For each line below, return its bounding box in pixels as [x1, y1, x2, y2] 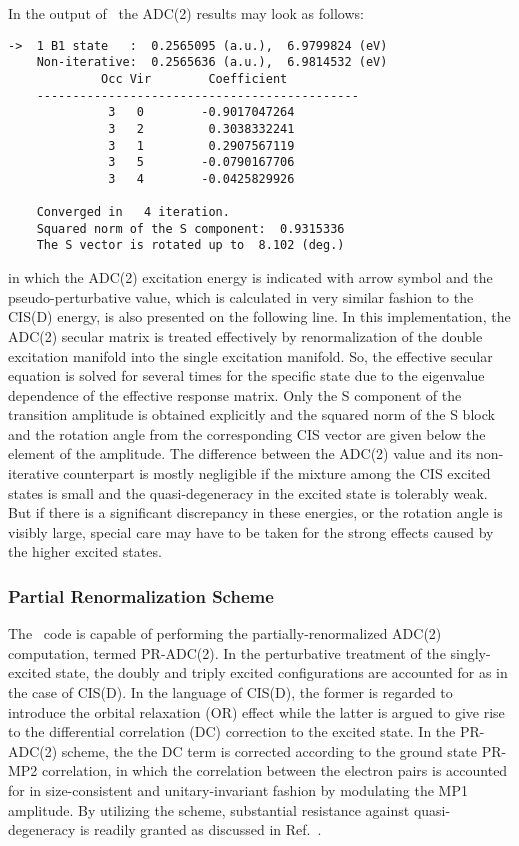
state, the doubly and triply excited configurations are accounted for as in [55, 662, 508, 683]
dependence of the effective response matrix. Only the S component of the [8, 384, 462, 405]
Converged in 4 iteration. [36, 205, 230, 220]
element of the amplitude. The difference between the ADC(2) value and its [8, 443, 472, 464]
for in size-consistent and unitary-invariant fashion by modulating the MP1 [8, 780, 468, 800]
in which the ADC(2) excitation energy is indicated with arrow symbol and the [8, 267, 493, 288]
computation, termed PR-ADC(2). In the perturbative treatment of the [8, 642, 446, 663]
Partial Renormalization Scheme [8, 583, 274, 608]
